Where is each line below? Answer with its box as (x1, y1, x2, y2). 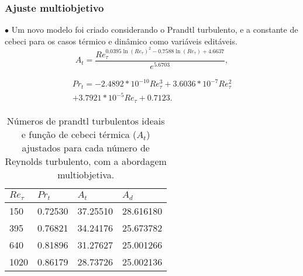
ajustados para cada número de (22, 140, 150, 154)
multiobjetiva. (57, 167, 115, 181)
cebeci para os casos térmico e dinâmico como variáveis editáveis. (5, 34, 237, 47)
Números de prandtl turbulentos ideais (6, 113, 165, 127)
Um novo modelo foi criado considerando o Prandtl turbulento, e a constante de (11, 23, 298, 36)
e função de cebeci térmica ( (21, 127, 137, 141)
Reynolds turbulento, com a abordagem (5, 154, 167, 168)
